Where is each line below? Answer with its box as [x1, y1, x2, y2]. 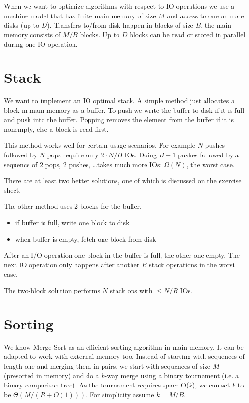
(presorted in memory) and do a [4, 370, 99, 380]
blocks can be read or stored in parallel [130, 29, 246, 39]
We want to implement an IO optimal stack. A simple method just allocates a [4, 95, 235, 106]
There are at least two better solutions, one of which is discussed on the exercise [4, 175, 242, 186]
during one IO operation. [4, 39, 78, 49]
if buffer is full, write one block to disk [15, 217, 130, 228]
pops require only [47, 150, 99, 160]
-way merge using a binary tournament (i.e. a [104, 370, 239, 380]
